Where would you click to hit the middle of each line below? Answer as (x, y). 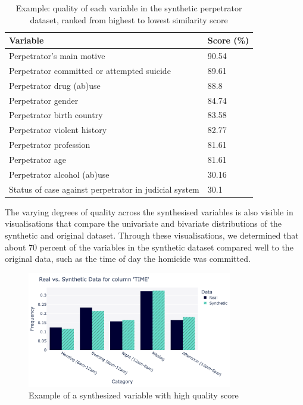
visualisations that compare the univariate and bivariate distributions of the (143, 223)
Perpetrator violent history (58, 130)
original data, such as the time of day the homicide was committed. (128, 259)
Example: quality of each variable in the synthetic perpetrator (129, 8)
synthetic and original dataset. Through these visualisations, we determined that (152, 235)
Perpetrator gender (44, 100)
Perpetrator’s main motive (57, 56)
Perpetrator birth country (56, 115)
